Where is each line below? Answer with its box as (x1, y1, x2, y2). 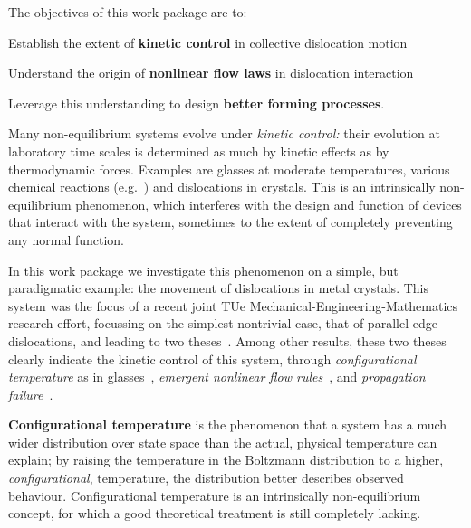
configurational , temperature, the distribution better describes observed (8, 468, 404, 487)
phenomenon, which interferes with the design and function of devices (75, 194, 462, 213)
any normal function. (8, 230, 125, 249)
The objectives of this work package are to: (8, 3, 247, 21)
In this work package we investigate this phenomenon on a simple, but (8, 260, 399, 279)
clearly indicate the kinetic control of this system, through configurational (8, 349, 417, 368)
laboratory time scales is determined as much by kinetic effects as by (8, 141, 389, 160)
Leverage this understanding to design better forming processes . (8, 93, 385, 112)
